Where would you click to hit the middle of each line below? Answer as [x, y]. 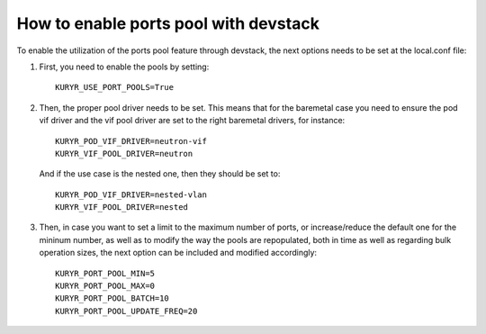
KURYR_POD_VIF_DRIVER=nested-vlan [131, 194]
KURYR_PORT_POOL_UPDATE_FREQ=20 [126, 311]
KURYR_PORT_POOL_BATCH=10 [112, 298]
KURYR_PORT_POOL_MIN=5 [105, 273]
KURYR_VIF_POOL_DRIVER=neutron [124, 153]
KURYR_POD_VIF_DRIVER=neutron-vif [131, 141]
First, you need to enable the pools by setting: [124, 67]
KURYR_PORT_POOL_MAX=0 [105, 286]
